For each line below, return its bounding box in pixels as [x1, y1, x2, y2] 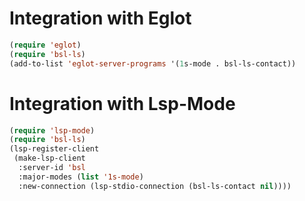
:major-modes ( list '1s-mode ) [18, 172, 144, 182]
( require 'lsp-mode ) [9, 125, 96, 136]
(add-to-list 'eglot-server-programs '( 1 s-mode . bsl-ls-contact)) [9, 58, 297, 69]
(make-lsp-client [13, 153, 86, 164]
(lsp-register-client [9, 144, 100, 154]
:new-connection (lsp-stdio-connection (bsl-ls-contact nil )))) [18, 181, 292, 191]
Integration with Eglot [9, 7, 192, 30]
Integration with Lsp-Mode [9, 92, 236, 115]
